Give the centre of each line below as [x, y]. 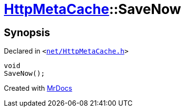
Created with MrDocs [38, 88]
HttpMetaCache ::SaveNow [92, 9]
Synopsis [27, 32]
